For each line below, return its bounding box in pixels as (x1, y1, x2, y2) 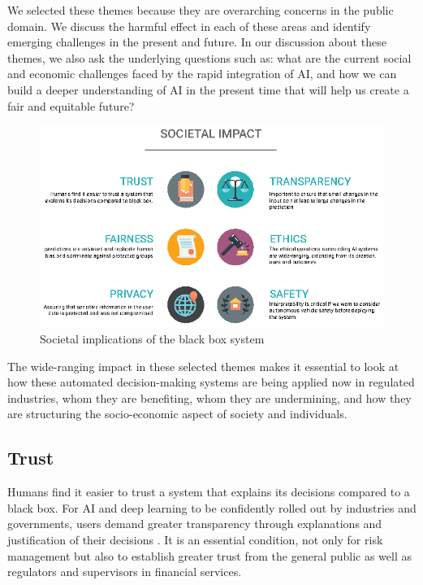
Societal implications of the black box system (40, 330, 265, 347)
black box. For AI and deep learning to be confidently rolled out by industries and (7, 499, 417, 516)
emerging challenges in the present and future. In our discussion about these (7, 33, 386, 50)
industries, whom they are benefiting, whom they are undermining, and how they (7, 389, 412, 406)
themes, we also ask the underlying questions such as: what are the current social (7, 49, 412, 66)
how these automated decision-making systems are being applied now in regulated (7, 373, 415, 391)
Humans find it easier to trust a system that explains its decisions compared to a (7, 483, 410, 500)
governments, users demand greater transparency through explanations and (7, 515, 382, 532)
